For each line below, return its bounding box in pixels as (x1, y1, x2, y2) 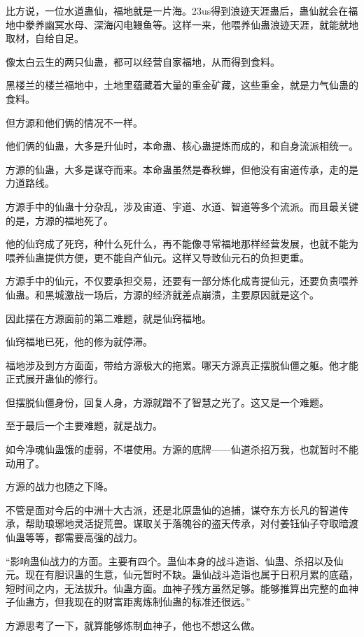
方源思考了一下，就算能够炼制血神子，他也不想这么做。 (6, 618, 260, 632)
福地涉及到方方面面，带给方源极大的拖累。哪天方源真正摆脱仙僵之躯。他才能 (6, 357, 358, 372)
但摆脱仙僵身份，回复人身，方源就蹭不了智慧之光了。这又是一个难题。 (6, 394, 329, 409)
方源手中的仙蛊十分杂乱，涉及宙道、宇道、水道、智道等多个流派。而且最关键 (6, 199, 358, 213)
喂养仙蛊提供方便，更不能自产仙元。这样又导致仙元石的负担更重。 (6, 250, 309, 264)
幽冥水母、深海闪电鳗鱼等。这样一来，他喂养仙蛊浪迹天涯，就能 (44, 17, 339, 31)
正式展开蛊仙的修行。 (6, 371, 104, 386)
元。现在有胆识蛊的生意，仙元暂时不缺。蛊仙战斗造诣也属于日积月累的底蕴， (6, 567, 358, 582)
